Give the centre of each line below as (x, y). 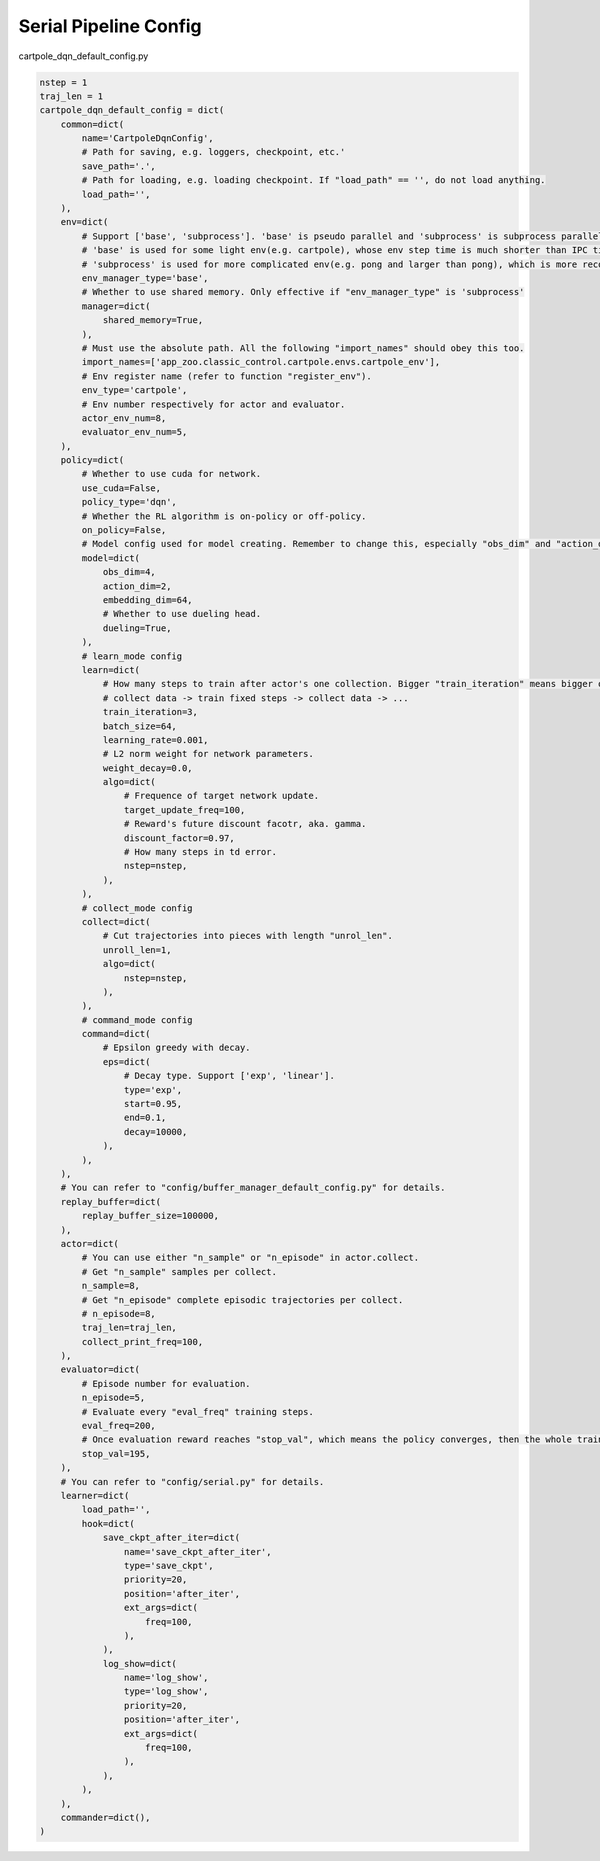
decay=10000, (155, 1131)
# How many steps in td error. (200, 852)
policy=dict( (92, 460)
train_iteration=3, (150, 712)
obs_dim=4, (129, 572)
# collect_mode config (137, 908)
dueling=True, (137, 628)
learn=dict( (110, 669)
